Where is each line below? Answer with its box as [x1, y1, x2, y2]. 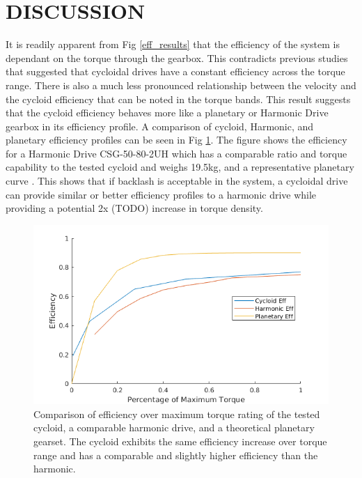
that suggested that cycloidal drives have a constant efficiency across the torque [6, 64, 345, 79]
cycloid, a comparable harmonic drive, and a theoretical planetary [33, 420, 315, 435]
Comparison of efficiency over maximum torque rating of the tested [33, 406, 320, 421]
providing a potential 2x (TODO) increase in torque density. [6, 201, 263, 215]
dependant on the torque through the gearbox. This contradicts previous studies [6, 50, 348, 65]
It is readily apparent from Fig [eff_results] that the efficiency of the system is [6, 37, 340, 52]
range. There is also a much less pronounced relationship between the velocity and [6, 77, 356, 92]
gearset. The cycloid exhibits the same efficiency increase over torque [33, 433, 327, 448]
